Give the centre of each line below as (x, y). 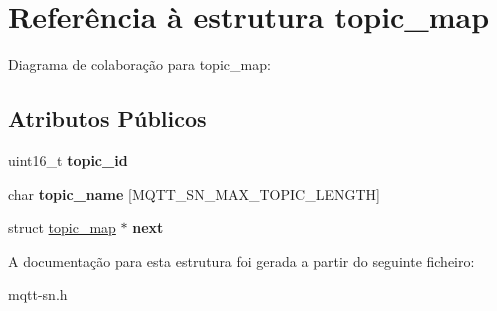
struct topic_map (62, 227)
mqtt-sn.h (38, 294)
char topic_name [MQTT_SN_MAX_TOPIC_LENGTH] (194, 193)
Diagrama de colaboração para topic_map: (139, 64)
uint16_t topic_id (68, 159)
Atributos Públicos (107, 118)
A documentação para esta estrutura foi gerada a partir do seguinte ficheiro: (241, 260)
